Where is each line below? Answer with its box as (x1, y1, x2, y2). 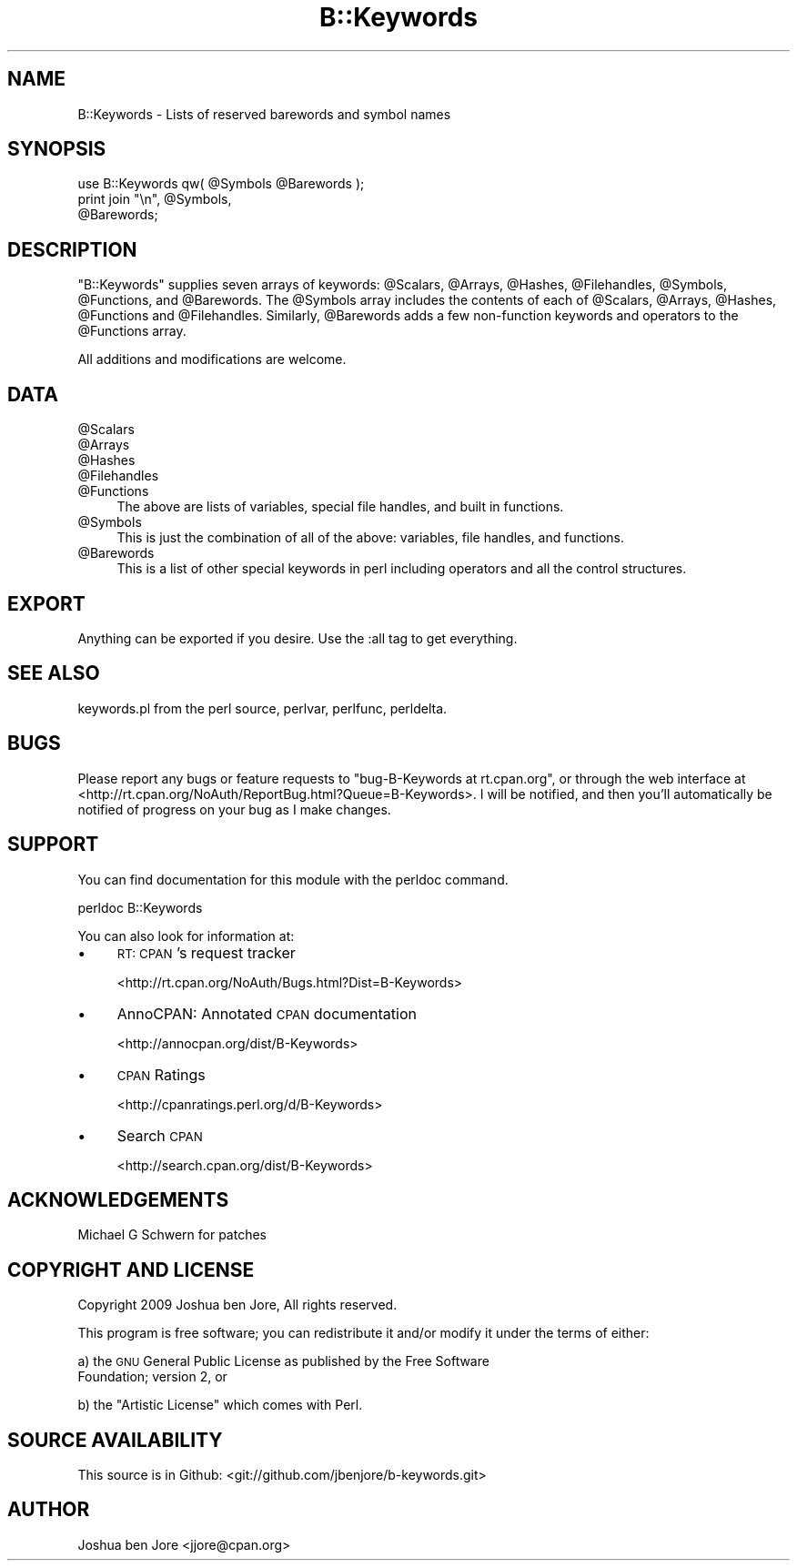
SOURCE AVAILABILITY (7, 1428, 223, 1452)
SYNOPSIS (7, 137, 106, 161)
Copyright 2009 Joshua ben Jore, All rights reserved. (77, 1297, 398, 1313)
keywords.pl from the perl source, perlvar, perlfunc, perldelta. (77, 700, 448, 716)
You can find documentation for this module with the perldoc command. (77, 871, 509, 887)
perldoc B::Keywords (77, 899, 203, 916)
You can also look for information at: (77, 927, 295, 944)
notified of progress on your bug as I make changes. (77, 801, 391, 817)
